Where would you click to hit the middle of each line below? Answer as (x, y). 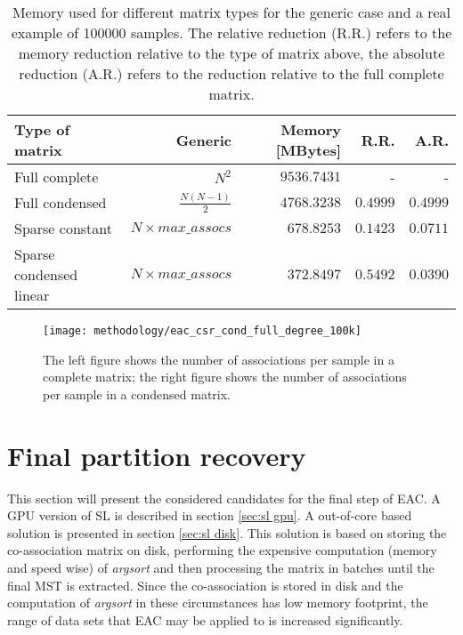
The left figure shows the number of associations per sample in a (219, 359)
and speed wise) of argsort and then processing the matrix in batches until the (221, 567)
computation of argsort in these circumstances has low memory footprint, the (218, 603)
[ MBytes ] (309, 150)
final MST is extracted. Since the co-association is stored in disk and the (205, 585)
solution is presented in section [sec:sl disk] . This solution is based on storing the (227, 532)
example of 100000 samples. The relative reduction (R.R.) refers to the (231, 32)
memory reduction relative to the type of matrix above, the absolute (231, 53)
